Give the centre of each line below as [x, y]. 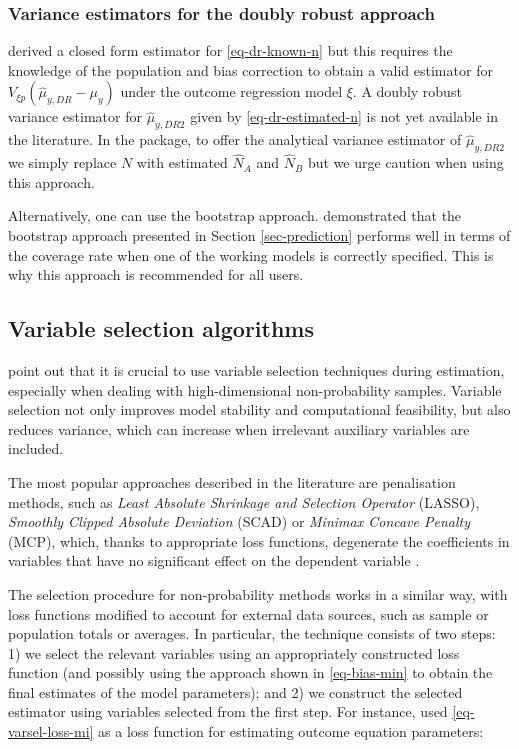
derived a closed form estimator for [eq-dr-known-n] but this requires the [230, 50]
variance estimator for [75, 116]
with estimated [182, 162]
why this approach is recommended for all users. [156, 274]
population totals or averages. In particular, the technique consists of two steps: [252, 633]
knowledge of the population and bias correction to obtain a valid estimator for [250, 69]
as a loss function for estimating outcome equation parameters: [291, 731]
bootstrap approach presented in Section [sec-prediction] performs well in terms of [259, 235]
